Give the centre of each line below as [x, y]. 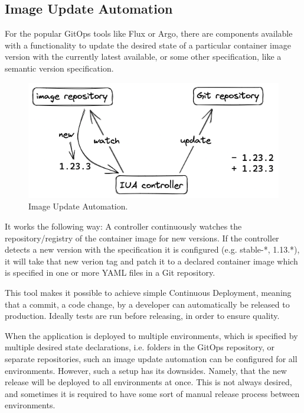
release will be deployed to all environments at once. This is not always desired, [148, 382]
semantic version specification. [59, 68]
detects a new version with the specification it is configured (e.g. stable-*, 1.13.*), [152, 249]
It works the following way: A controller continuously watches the [123, 226]
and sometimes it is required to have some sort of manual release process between [152, 393]
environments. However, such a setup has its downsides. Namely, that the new [146, 370]
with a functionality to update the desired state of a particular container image [148, 45]
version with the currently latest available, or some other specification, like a [143, 57]
